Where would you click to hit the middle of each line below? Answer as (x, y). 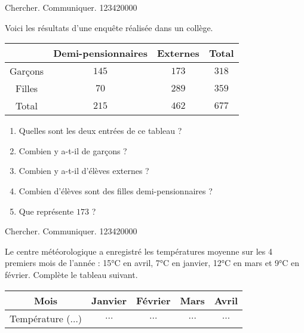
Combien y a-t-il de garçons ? (73, 150)
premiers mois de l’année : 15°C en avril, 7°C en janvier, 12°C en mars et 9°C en (152, 263)
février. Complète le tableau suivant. (71, 274)
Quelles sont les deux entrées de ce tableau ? (100, 131)
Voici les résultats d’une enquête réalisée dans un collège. (109, 27)
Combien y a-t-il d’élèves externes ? (84, 171)
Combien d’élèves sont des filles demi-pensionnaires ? (116, 190)
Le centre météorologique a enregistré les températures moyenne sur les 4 (139, 251)
